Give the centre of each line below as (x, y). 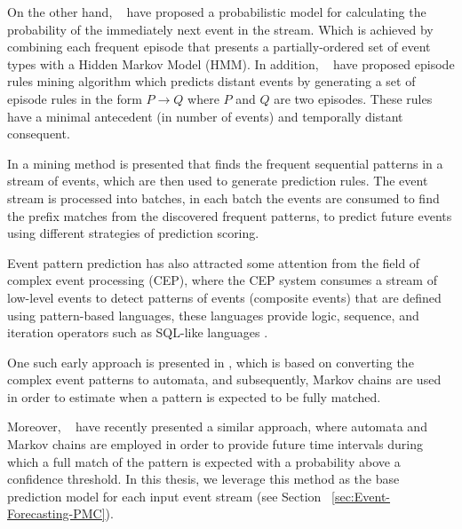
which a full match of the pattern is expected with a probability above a (204, 461)
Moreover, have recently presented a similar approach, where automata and (217, 426)
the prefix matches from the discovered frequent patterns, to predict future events (230, 215)
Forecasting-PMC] (56, 513)
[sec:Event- (361, 496)
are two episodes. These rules (353, 98)
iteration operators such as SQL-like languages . (138, 332)
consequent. (39, 134)
